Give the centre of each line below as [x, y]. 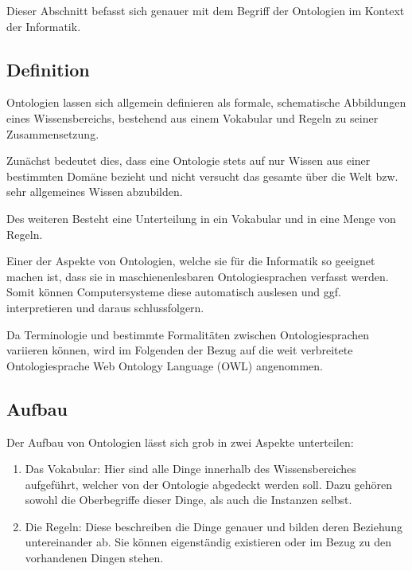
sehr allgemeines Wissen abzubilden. [95, 192]
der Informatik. [44, 26]
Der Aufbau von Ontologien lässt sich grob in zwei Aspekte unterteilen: [180, 442]
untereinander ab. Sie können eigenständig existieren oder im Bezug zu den [208, 542]
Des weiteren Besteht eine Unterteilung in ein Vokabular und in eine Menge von [201, 218]
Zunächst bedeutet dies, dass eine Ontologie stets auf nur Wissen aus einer [189, 160]
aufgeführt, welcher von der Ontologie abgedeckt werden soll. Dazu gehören [209, 484]
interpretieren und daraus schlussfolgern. [105, 307]
